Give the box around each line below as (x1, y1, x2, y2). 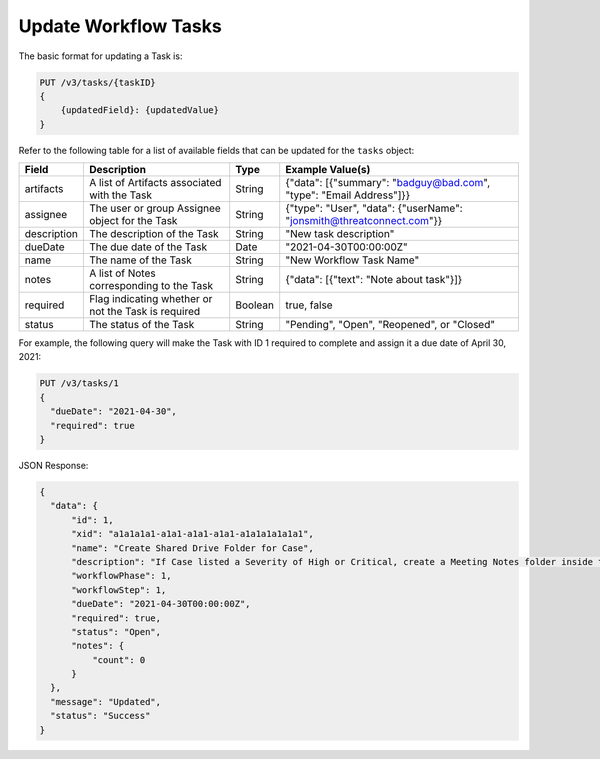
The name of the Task (88, 253, 192, 267)
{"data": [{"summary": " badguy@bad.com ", (285, 176, 490, 190)
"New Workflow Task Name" (285, 253, 420, 267)
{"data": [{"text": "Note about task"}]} (285, 273, 463, 287)
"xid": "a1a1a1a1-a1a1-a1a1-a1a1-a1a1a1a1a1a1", (71, 528, 314, 540)
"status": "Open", (71, 626, 162, 637)
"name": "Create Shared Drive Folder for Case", (71, 542, 314, 554)
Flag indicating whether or (88, 292, 213, 306)
